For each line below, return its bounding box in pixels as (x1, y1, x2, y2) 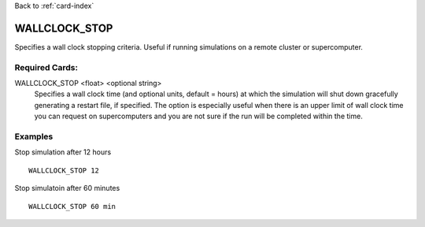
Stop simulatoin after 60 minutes (14, 184, 120, 193)
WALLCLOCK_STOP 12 (28, 166, 100, 175)
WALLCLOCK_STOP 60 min (28, 202, 116, 210)
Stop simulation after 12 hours (14, 147, 112, 157)
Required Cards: (14, 61, 79, 73)
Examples (14, 131, 54, 142)
